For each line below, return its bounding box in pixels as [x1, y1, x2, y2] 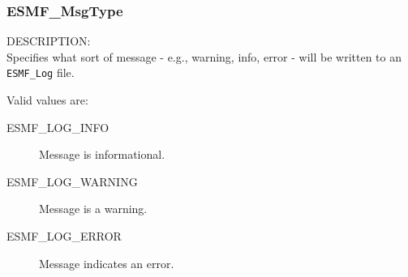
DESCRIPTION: [6, 32, 91, 49]
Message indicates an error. [39, 254, 174, 271]
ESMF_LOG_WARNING [6, 173, 138, 190]
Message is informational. [39, 146, 165, 163]
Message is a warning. [39, 200, 148, 217]
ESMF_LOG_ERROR [6, 228, 122, 245]
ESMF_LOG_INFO [6, 118, 110, 135]
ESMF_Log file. [6, 64, 75, 81]
